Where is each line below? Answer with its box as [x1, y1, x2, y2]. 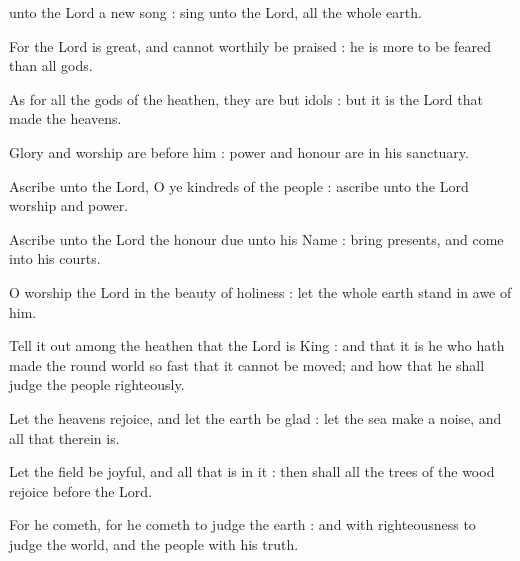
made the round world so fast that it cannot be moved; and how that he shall [9, 354, 485, 375]
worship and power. [9, 195, 129, 216]
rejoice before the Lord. [9, 480, 153, 501]
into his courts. [9, 248, 101, 269]
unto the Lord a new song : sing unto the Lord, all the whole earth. [9, 2, 422, 22]
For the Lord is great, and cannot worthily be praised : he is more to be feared [9, 35, 491, 56]
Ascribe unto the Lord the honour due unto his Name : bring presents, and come [9, 228, 504, 249]
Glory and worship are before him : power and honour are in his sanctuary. [9, 141, 469, 162]
